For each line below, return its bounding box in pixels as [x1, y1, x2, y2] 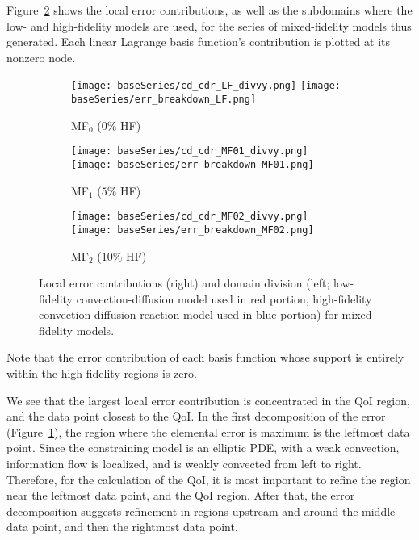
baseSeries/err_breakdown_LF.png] [71, 94, 257, 106]
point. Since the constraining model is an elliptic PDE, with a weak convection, [6, 439, 400, 456]
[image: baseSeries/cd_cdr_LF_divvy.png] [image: [71, 80, 341, 92]
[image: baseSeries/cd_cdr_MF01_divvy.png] [71, 145, 308, 157]
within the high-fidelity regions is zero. [6, 365, 197, 382]
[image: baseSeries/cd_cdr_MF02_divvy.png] [71, 211, 308, 223]
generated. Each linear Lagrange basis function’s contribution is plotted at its [6, 33, 391, 50]
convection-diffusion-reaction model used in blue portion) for [39, 306, 338, 323]
